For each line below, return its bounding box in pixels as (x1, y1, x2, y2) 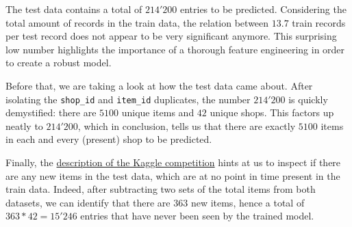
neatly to (5, 118, 43, 133)
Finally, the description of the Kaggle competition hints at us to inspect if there (5, 155, 341, 169)
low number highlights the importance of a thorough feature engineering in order (5, 42, 345, 56)
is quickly (288, 92, 328, 106)
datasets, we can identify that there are (5, 195, 171, 209)
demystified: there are (5, 105, 97, 120)
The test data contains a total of (5, 2, 142, 16)
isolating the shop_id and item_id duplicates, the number (5, 92, 251, 106)
